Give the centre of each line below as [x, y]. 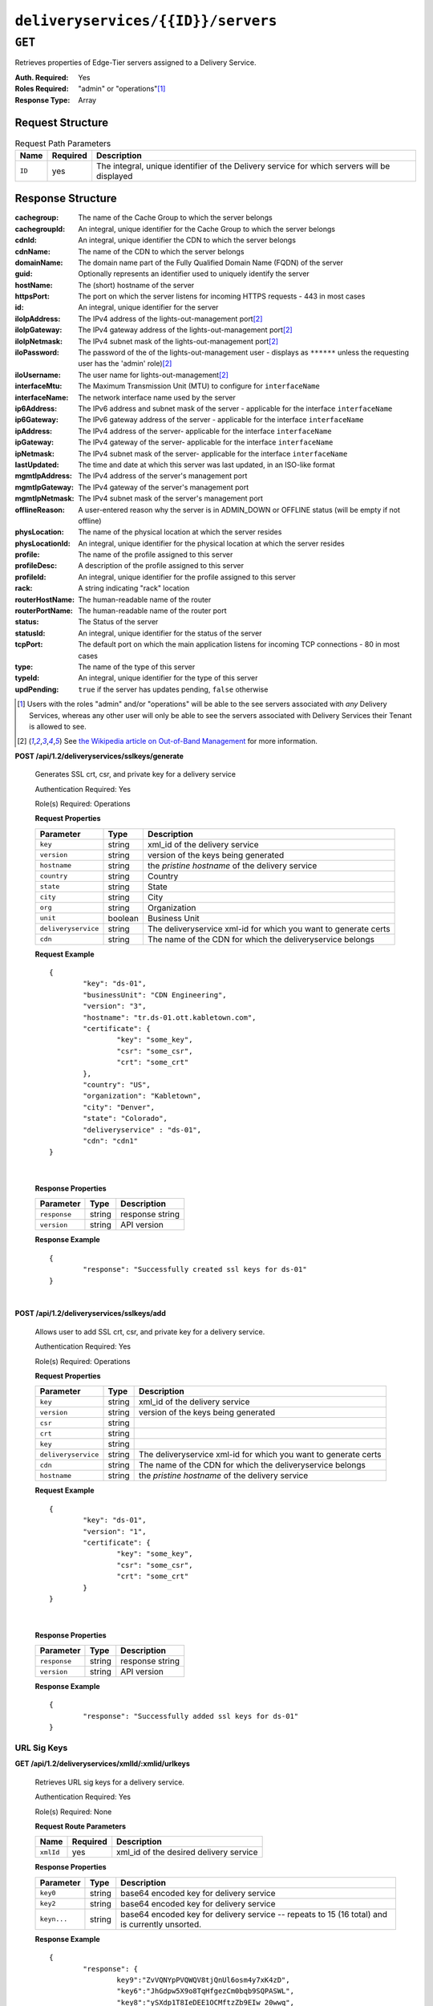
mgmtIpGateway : [44, 487]
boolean [123, 918]
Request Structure [62, 123]
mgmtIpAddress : [43, 476]
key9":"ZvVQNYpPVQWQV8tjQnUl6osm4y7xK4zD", [203, 1980]
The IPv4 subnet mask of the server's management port [171, 498]
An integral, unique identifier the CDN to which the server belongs [187, 240]
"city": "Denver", [119, 1107]
